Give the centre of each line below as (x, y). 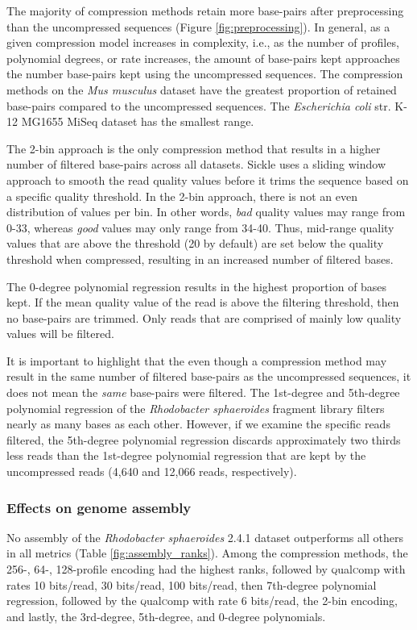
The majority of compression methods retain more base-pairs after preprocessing (205, 10)
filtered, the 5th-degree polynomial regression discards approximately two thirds (204, 439)
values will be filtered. (60, 334)
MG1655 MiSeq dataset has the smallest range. (138, 121)
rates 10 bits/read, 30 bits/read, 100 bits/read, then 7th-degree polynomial (192, 584)
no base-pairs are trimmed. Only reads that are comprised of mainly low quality (204, 317)
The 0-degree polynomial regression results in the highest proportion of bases (197, 286)
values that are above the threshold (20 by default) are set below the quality (195, 243)
